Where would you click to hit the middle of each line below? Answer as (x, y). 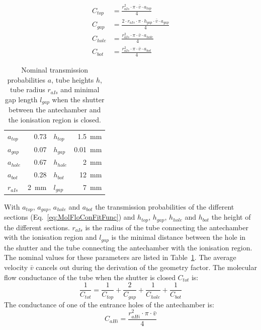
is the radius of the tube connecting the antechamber (167, 227)
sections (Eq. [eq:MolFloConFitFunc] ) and (70, 217)
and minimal (80, 89)
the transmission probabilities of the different (165, 206)
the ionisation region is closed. (55, 120)
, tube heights (73, 79)
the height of (231, 217)
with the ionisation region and (51, 237)
